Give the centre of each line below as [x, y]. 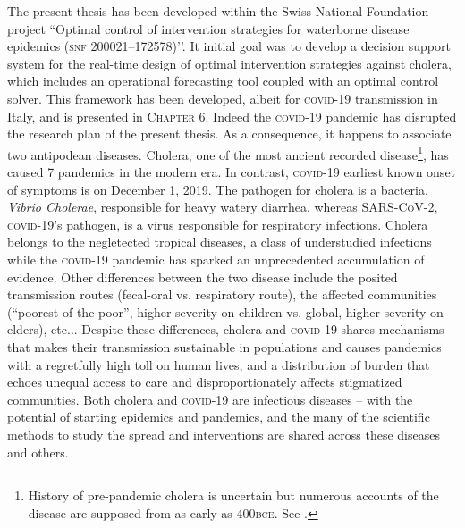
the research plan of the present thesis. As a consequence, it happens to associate [229, 134]
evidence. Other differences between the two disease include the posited [203, 277]
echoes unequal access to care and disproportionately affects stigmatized [205, 382]
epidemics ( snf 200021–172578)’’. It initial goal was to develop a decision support [229, 46]
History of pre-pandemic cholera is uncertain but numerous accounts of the [233, 495]
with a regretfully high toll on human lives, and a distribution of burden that [219, 364]
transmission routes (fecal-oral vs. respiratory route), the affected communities [222, 294]
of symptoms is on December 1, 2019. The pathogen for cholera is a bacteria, [218, 189]
